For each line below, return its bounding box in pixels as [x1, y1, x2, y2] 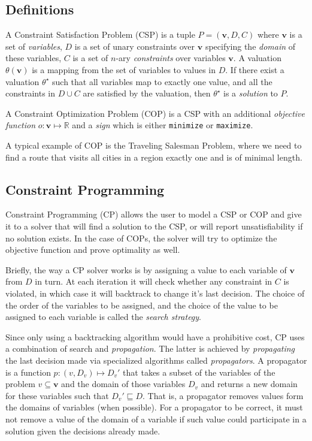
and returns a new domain [201, 377, 298, 390]
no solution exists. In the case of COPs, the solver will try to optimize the [5, 231, 277, 244]
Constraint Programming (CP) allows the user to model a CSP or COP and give [5, 208, 302, 220]
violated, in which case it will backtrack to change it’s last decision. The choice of [5, 286, 305, 299]
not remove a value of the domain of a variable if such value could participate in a [5, 412, 307, 425]
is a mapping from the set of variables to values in [32, 63, 216, 75]
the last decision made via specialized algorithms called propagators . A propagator [5, 354, 307, 366]
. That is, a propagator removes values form [143, 389, 304, 401]
